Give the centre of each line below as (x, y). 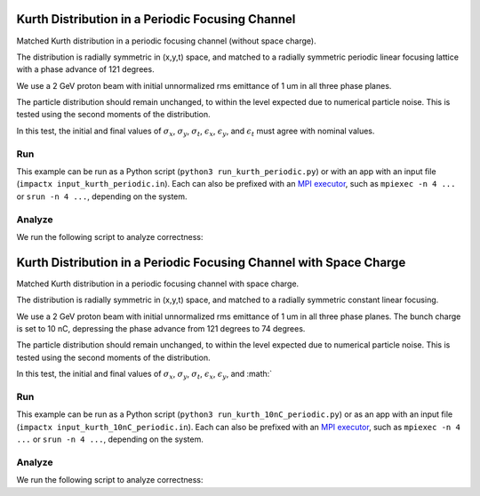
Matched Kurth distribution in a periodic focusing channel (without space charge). (166, 41)
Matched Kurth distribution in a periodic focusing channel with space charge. (158, 284)
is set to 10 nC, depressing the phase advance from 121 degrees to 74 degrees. (161, 328)
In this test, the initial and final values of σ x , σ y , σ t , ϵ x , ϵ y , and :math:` (144, 375)
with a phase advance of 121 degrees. (85, 69)
